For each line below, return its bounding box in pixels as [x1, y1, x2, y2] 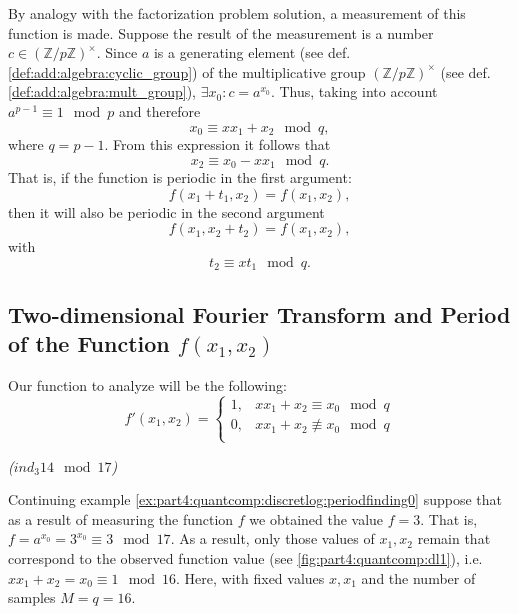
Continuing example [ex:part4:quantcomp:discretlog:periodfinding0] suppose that [8, 489, 502, 510]
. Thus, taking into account [270, 81, 438, 102]
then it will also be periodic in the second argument [8, 201, 325, 222]
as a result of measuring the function [8, 508, 234, 529]
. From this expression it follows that [104, 134, 331, 155]
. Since [96, 42, 138, 63]
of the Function [8, 328, 170, 359]
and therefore [118, 100, 201, 121]
